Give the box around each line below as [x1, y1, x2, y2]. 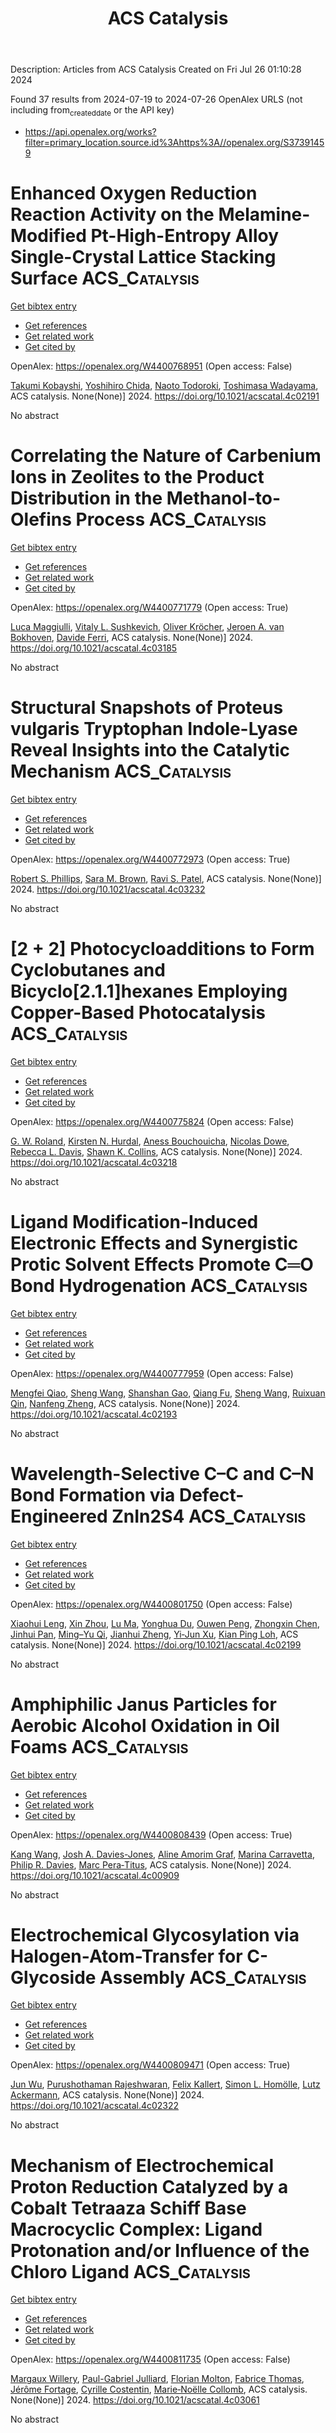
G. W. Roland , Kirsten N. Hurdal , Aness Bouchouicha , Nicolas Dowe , [10, 1135, 290, 1147]
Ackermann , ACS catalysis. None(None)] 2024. [10, 2089, 205, 2101]
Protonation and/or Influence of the [10, 2239, 310, 2262]
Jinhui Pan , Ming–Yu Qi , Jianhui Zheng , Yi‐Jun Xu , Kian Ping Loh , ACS [10, 1628, 299, 1640]
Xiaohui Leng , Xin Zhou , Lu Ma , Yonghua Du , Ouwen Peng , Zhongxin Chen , [10, 1617, 320, 1629]
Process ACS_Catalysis [75, 508, 267, 531]
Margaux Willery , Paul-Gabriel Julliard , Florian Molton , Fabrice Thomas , [10, 2373, 305, 2385]
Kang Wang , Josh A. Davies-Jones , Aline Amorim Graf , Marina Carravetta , [10, 1848, 315, 1860]
